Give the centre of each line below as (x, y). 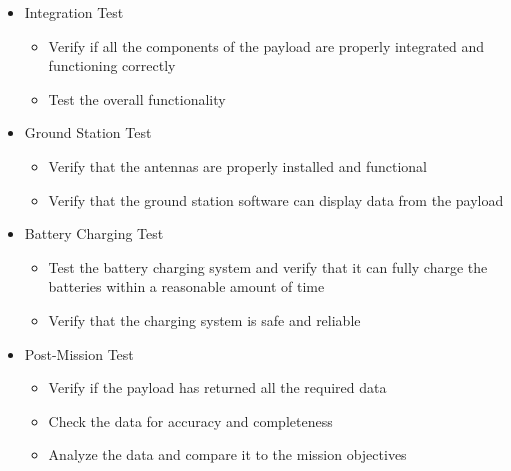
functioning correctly (112, 65)
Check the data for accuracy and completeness (190, 420)
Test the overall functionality (137, 98)
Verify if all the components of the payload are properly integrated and (266, 45)
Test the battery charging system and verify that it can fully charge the (268, 266)
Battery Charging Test (94, 233)
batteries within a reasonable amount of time (186, 286)
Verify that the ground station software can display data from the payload (276, 199)
